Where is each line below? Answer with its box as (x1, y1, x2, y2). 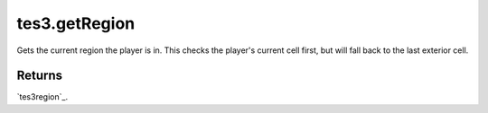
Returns (16, 68, 63, 83)
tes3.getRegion (16, 13, 136, 33)
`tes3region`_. (16, 91, 68, 102)
